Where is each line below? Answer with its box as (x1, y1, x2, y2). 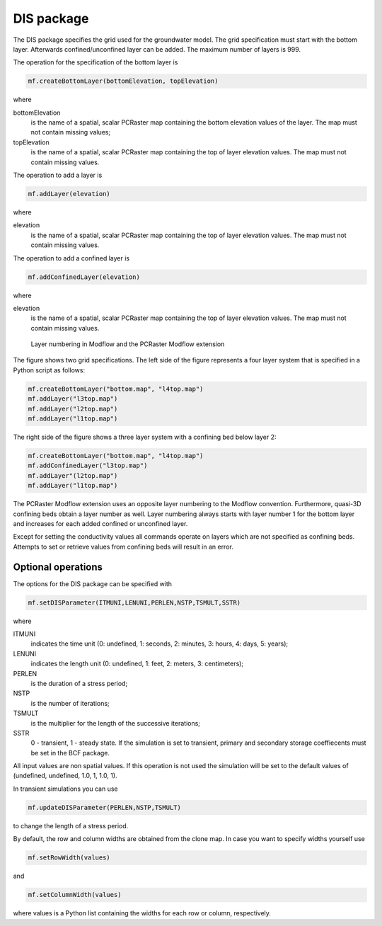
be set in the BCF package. (30, 748, 110, 757)
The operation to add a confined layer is (13, 253, 130, 262)
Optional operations (13, 561, 103, 573)
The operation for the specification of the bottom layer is (13, 58, 178, 67)
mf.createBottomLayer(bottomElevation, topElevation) (28, 77, 219, 85)
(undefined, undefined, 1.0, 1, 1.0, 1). (13, 772, 117, 780)
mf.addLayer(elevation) (28, 190, 111, 198)
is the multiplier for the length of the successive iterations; (30, 719, 201, 727)
